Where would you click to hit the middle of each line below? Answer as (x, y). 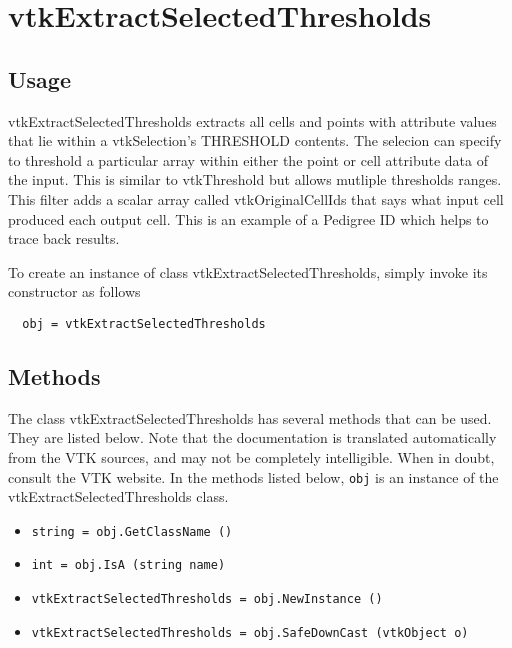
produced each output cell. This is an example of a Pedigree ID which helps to (248, 218)
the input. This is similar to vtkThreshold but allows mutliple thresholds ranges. (255, 179)
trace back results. (64, 238)
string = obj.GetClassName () (132, 531)
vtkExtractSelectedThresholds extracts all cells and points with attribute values (252, 120)
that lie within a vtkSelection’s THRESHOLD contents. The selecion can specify (255, 140)
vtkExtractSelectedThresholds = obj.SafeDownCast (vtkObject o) (250, 632)
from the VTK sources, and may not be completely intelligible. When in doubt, (251, 456)
